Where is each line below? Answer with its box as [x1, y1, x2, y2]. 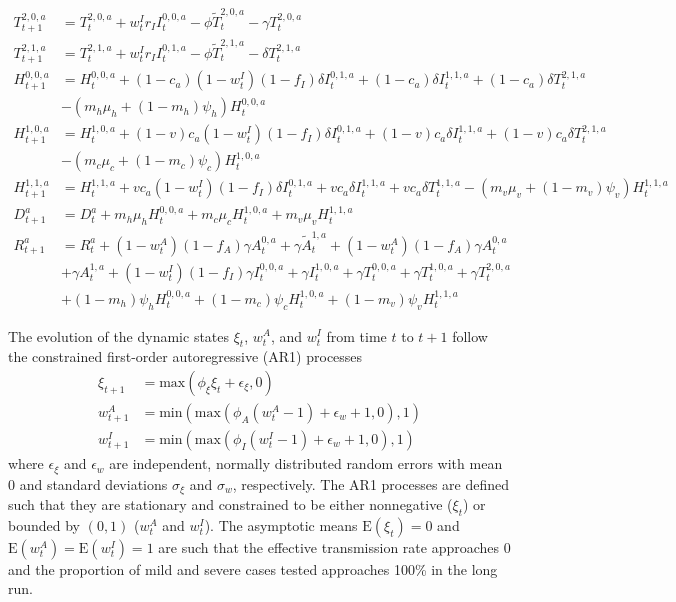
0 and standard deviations [8, 473, 168, 494]
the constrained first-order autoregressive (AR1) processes [8, 346, 363, 367]
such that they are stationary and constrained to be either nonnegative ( [8, 493, 453, 514]
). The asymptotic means [204, 514, 358, 535]
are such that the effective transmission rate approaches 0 [158, 536, 511, 557]
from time [326, 325, 387, 346]
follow [452, 325, 488, 346]
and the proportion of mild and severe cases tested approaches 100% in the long [8, 558, 498, 579]
